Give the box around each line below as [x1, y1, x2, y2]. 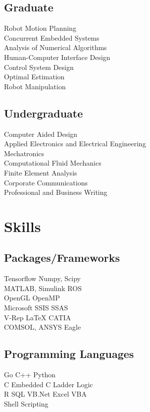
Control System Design [4, 61, 74, 72]
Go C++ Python [4, 369, 56, 380]
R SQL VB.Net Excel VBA [4, 389, 87, 399]
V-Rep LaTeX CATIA [4, 312, 71, 322]
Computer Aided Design [4, 128, 78, 139]
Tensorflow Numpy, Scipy [4, 273, 81, 284]
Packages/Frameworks [4, 250, 120, 265]
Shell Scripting [4, 398, 49, 409]
